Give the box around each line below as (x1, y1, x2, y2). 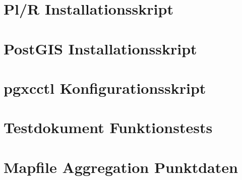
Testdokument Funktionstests (4, 117, 213, 138)
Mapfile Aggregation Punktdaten (4, 156, 238, 177)
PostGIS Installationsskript (4, 38, 197, 58)
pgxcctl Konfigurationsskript (4, 77, 206, 98)
